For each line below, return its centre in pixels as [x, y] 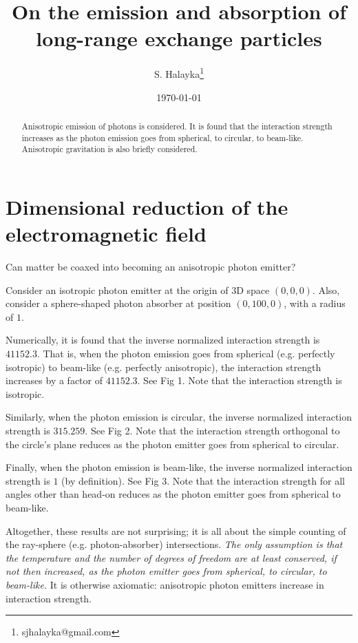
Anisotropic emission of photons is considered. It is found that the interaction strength [177, 126]
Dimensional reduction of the [147, 206]
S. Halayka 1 [179, 73]
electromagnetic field [106, 234]
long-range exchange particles [179, 38]
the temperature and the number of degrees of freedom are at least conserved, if [171, 557]
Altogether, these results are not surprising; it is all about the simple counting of [176, 530]
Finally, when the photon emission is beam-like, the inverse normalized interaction [179, 467]
